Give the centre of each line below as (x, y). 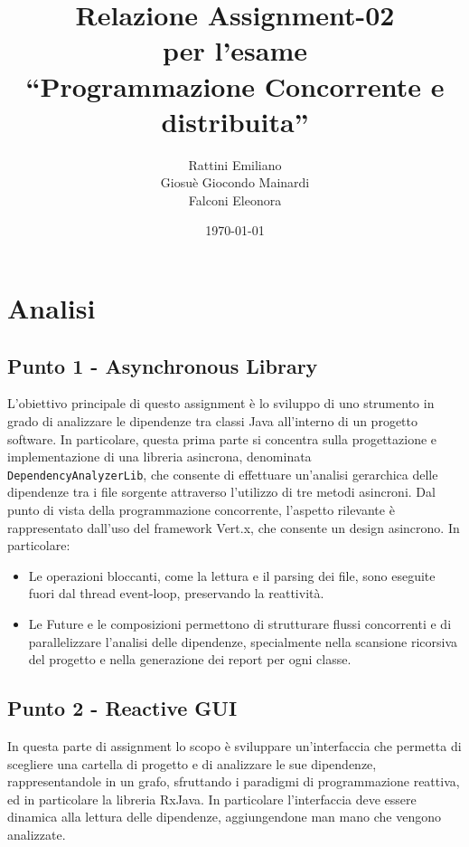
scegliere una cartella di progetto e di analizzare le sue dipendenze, (192, 763)
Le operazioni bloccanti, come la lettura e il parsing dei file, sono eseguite (232, 575)
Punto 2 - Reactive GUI (122, 708)
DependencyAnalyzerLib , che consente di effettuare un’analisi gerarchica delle (223, 474)
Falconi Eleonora (235, 200)
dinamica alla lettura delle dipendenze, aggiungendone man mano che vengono (224, 817)
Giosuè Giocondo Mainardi (235, 182)
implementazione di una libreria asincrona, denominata (159, 457)
